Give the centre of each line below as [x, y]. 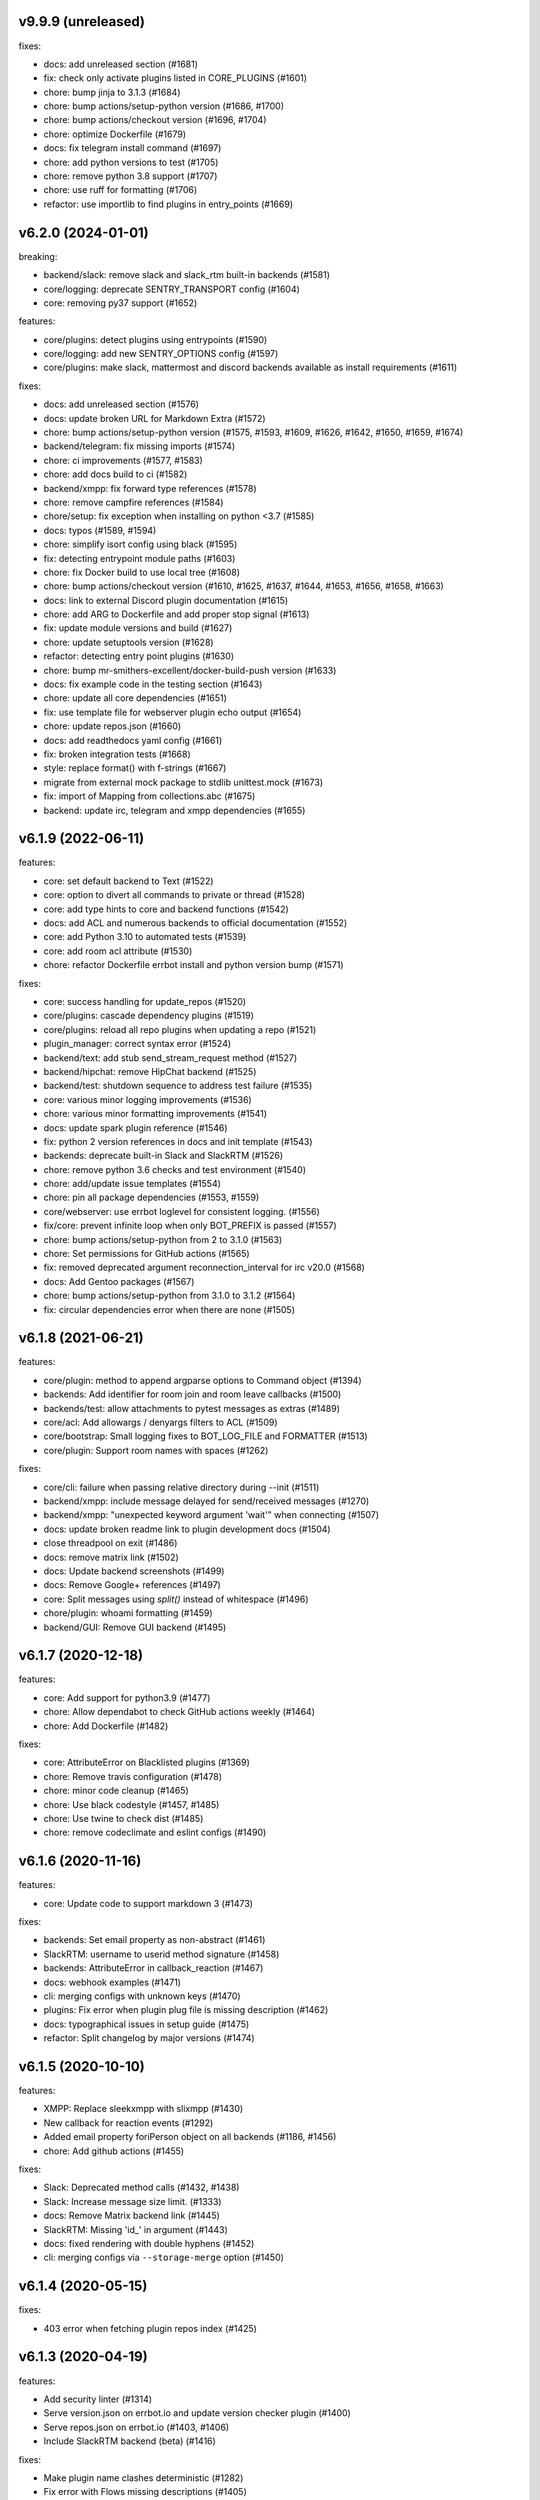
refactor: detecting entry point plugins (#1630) [139, 656]
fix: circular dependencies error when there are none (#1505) [169, 1309]
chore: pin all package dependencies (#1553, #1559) [151, 1197]
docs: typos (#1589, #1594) [100, 530]
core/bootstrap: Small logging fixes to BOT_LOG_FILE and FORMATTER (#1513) [206, 1436]
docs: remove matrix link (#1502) [111, 1557]
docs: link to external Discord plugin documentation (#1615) [166, 600]
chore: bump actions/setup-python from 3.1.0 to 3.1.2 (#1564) [169, 1296]
